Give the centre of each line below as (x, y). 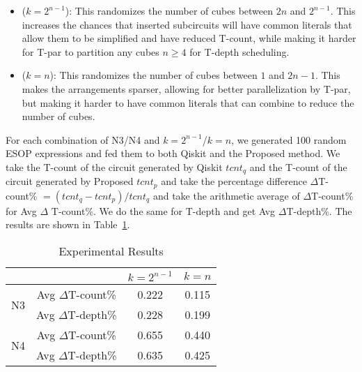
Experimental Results (111, 251)
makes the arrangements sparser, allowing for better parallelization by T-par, (186, 88)
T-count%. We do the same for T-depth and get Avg (163, 210)
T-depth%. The (319, 210)
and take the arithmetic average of (226, 195)
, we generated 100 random (289, 139)
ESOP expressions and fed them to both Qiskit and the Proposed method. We (173, 153)
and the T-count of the (298, 166)
